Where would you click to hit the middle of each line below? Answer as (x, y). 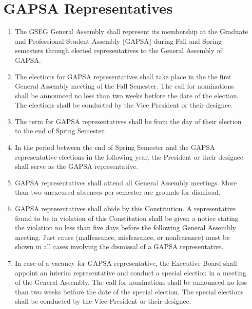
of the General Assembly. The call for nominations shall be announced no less (131, 282)
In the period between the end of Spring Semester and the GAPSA (115, 147)
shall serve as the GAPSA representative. (77, 166)
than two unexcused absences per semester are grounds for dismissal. (118, 192)
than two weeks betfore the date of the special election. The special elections (129, 291)
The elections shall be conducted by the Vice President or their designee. (124, 105)
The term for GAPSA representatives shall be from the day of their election (128, 121)
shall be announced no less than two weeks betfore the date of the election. (127, 95)
